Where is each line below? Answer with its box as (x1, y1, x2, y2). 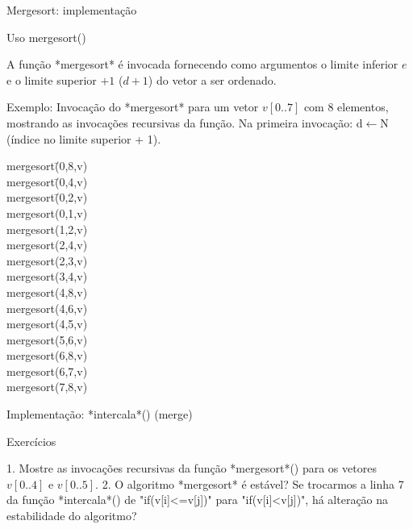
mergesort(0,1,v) (6, 204, 88, 221)
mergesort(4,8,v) (6, 283, 88, 300)
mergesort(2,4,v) (6, 236, 88, 253)
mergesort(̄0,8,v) (6, 157, 88, 174)
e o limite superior (6, 71, 97, 88)
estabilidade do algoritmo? (6, 507, 137, 524)
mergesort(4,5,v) (6, 315, 88, 332)
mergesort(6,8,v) (6, 347, 88, 364)
